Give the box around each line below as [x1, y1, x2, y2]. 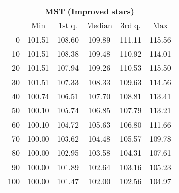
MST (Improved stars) [45, 5, 134, 17]
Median [86, 20, 112, 31]
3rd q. [120, 20, 141, 31]
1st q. [58, 20, 78, 31]
